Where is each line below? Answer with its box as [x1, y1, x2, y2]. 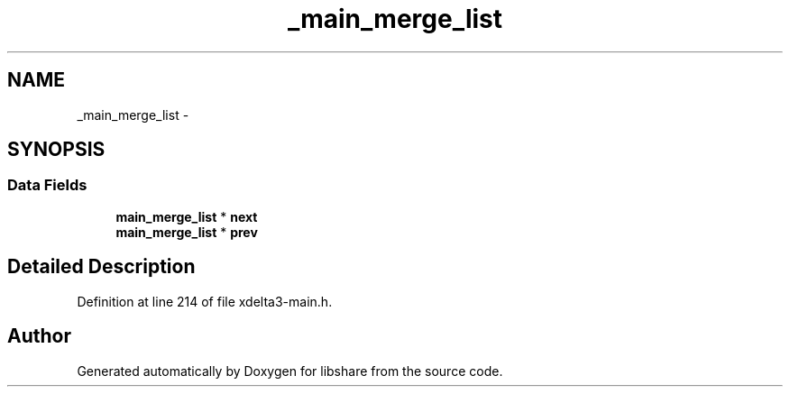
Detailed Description [7, 255, 196, 279]
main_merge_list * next [115, 208, 258, 224]
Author [7, 325, 71, 348]
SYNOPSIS [7, 138, 106, 161]
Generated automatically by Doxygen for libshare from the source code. [77, 362, 503, 379]
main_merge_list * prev [115, 224, 258, 240]
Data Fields [7, 176, 87, 195]
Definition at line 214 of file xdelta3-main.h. [77, 293, 333, 309]
